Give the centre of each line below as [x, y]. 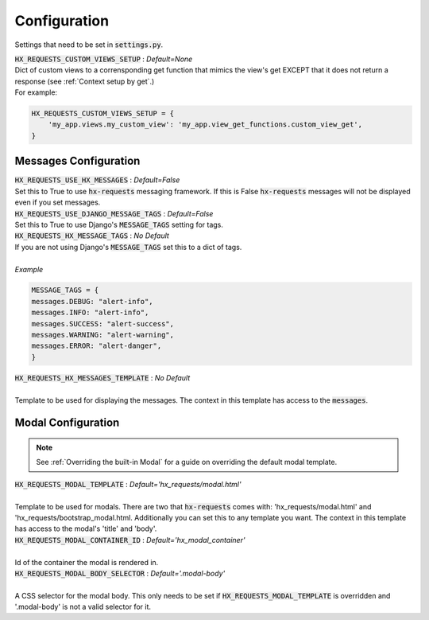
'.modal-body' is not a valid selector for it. [83, 607]
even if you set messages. [58, 202]
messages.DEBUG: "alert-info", [93, 301]
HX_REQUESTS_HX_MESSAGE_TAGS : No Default [92, 236]
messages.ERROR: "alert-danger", [97, 346]
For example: [36, 92]
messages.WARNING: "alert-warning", [103, 335]
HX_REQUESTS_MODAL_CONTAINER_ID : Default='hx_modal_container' [130, 540]
